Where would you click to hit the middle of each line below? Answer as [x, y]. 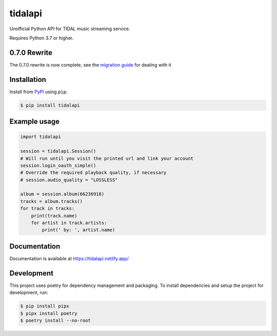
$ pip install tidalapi [50, 105]
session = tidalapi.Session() [58, 151]
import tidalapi [41, 137]
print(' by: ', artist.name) [78, 230]
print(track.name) [54, 216]
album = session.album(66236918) [62, 194]
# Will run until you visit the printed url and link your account [107, 158]
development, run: [29, 292]
